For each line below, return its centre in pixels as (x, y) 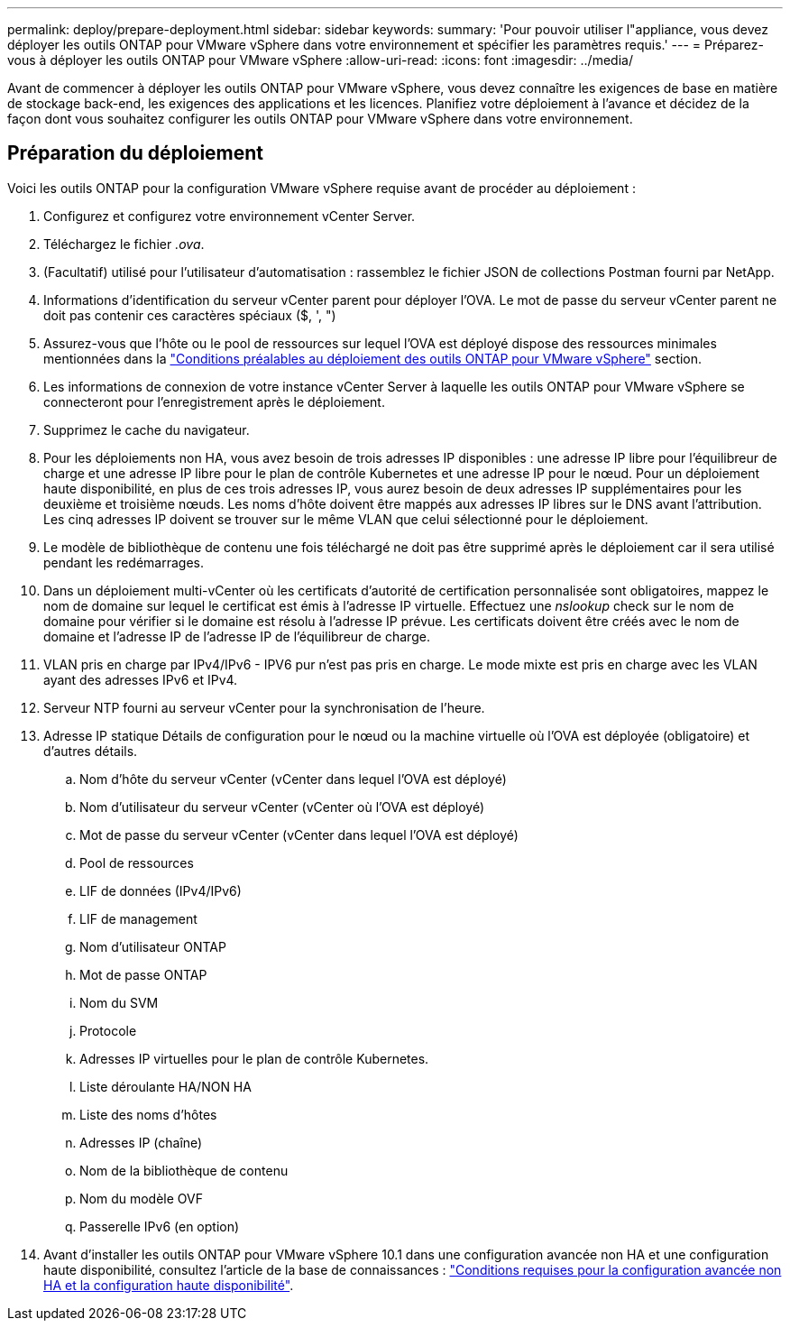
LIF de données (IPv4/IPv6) (161, 890)
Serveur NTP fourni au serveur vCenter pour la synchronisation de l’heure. (264, 707)
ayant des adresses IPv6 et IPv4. (141, 679)
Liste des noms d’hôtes (148, 1114)
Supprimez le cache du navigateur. (147, 429)
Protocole (108, 1030)
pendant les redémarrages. (124, 562)
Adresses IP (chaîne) (141, 1142)
